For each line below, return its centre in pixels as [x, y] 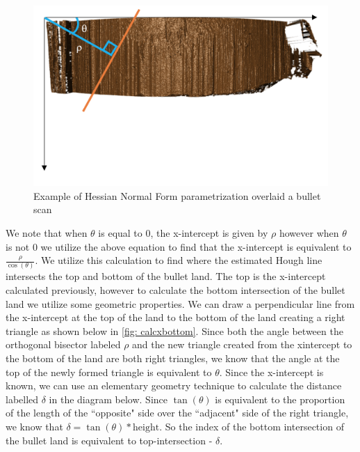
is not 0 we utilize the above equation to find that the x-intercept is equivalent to [179, 246]
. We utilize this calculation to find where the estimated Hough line [179, 260]
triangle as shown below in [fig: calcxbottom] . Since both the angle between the [174, 330]
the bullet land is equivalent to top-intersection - [109, 440]
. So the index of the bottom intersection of [252, 427]
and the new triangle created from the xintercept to [242, 344]
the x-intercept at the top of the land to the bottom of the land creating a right [175, 317]
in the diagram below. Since [108, 399]
